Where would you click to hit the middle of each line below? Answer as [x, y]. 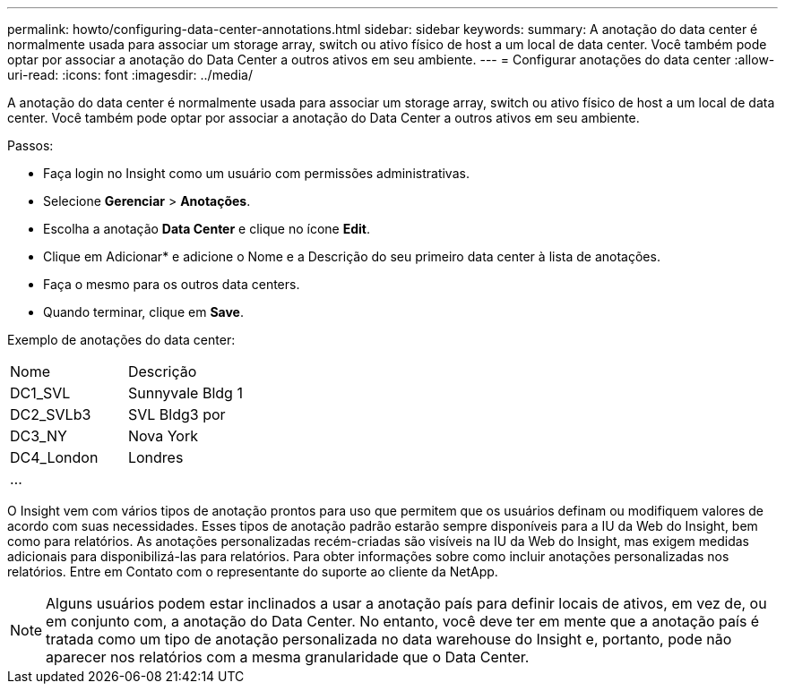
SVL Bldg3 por [177, 414]
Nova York [163, 436]
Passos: [30, 145]
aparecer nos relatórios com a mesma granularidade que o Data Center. [288, 657]
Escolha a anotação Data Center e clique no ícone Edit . [207, 229]
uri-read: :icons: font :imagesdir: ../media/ [130, 75]
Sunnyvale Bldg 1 [185, 393]
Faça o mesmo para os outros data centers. [172, 284]
